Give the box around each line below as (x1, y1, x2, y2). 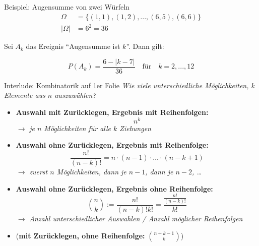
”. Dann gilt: (126, 41, 164, 51)
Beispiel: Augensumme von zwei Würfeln (4, 2, 129, 12)
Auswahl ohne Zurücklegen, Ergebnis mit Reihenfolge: (16, 140, 209, 150)
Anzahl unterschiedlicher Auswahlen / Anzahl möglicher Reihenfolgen (29, 213, 243, 223)
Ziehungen (119, 122, 151, 133)
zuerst (29, 166, 48, 176)
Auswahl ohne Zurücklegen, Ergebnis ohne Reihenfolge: (16, 183, 213, 194)
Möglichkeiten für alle (44, 122, 111, 133)
